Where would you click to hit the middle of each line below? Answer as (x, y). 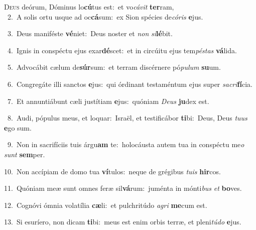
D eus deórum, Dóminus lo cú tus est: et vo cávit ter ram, (89, 7)
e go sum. (18, 127)
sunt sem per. (25, 154)
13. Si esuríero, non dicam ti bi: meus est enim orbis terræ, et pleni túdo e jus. (123, 222)
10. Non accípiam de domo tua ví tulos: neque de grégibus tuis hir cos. (112, 171)
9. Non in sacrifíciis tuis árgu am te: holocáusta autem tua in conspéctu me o (126, 144)
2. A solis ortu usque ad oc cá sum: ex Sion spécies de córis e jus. (105, 16)
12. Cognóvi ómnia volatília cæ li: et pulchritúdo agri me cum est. (106, 205)
